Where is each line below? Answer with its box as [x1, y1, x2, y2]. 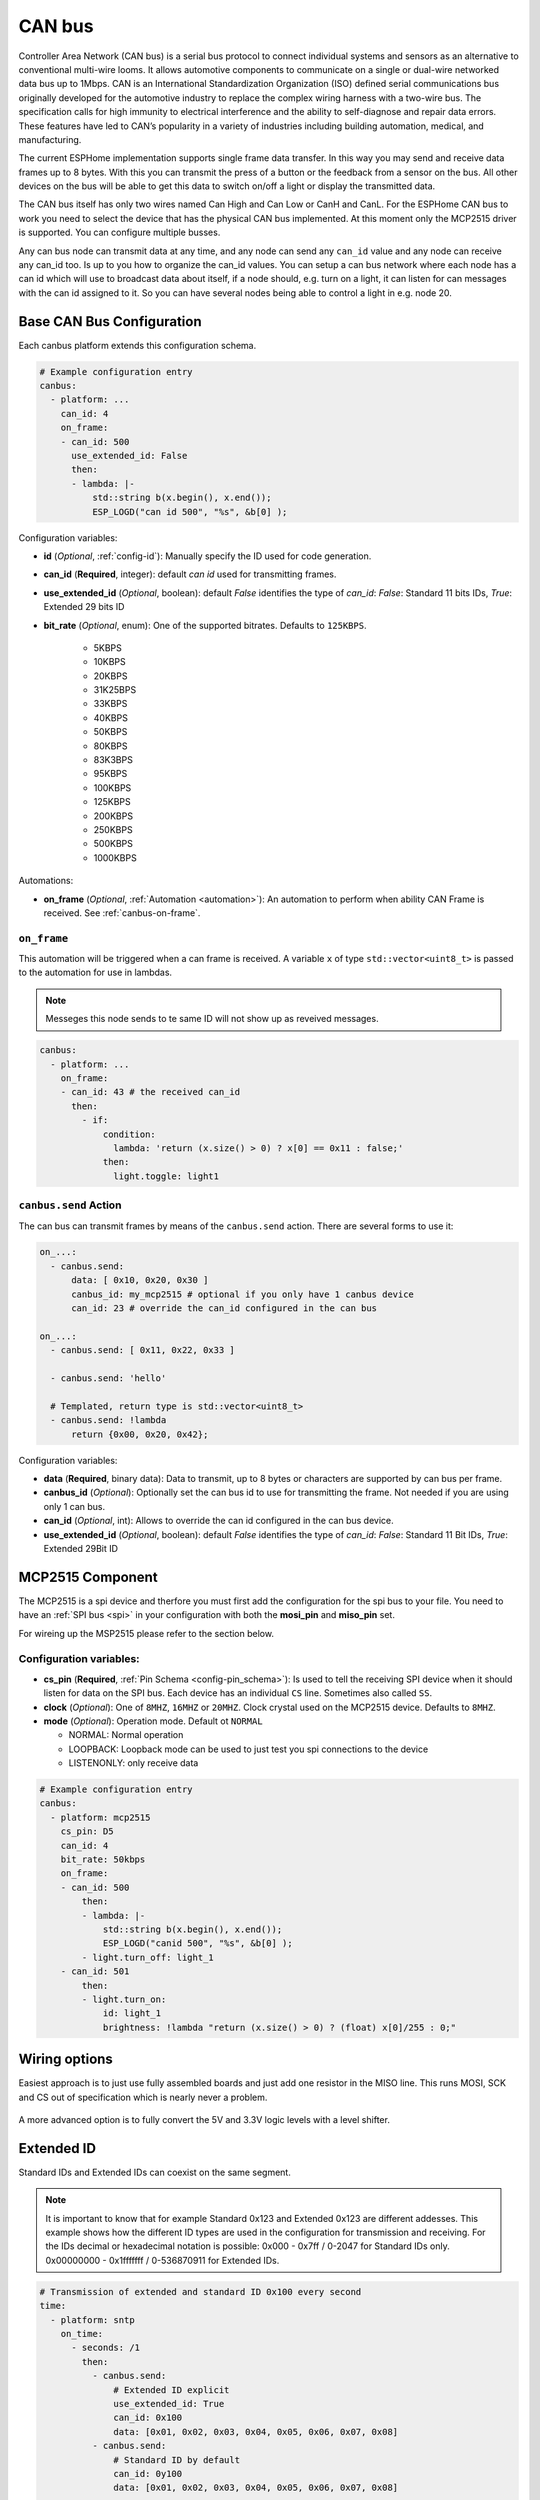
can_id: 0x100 [113, 2412, 183, 2424]
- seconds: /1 [71, 2342, 140, 2354]
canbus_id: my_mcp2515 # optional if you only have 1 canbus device [71, 1288, 415, 1300]
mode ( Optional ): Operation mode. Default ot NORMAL [43, 1715, 264, 1727]
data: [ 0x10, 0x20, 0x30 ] [71, 1275, 209, 1286]
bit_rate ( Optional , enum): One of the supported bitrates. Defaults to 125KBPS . [43, 619, 367, 631]
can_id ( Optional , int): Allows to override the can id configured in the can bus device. [43, 1515, 394, 1527]
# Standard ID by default [113, 2454, 240, 2465]
